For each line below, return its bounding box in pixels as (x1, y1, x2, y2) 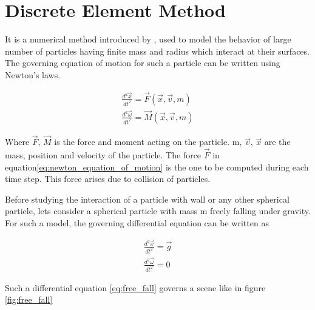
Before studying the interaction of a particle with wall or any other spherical (5, 192, 290, 205)
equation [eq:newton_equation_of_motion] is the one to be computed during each (5, 160, 309, 173)
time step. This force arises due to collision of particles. (5, 172, 211, 185)
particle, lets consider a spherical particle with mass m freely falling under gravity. (5, 204, 311, 217)
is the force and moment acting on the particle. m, (54, 135, 242, 148)
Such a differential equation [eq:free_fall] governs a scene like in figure (5, 281, 266, 294)
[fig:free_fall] (5, 293, 53, 306)
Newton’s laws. (5, 68, 61, 81)
